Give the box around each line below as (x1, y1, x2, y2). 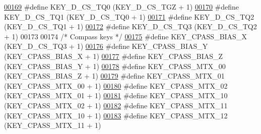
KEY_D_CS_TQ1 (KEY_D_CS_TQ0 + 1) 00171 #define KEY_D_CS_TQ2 (4, 11, 254, 22)
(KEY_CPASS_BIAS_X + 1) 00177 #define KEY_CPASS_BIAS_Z (4, 50, 223, 61)
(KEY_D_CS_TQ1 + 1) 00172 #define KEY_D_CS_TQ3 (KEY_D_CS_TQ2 (4, 21, 257, 32)
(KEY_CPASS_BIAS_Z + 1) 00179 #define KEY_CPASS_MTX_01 (4, 71, 225, 81)
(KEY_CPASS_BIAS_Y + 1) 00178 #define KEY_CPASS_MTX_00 (4, 60, 226, 71)
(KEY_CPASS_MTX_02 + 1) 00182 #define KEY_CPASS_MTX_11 (4, 100, 228, 110)
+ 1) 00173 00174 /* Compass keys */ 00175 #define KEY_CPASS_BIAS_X (4, 31, 247, 41)
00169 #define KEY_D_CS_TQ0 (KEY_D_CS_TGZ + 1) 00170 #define (4, 2, 239, 12)
